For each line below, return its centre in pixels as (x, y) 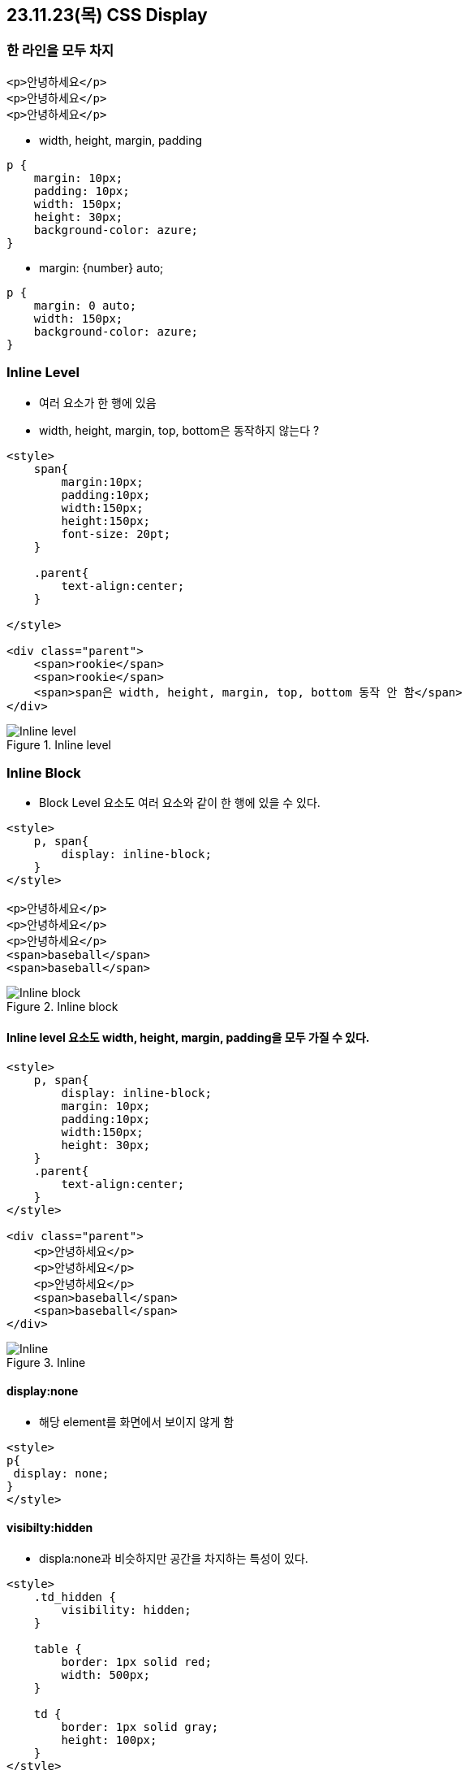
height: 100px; (109, 1740)
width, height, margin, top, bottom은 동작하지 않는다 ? (179, 430)
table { (58, 1649)
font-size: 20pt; (116, 534)
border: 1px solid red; (136, 1662)
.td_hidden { (75, 1596)
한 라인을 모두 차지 (60, 51)
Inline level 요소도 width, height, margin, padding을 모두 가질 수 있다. (188, 1037)
